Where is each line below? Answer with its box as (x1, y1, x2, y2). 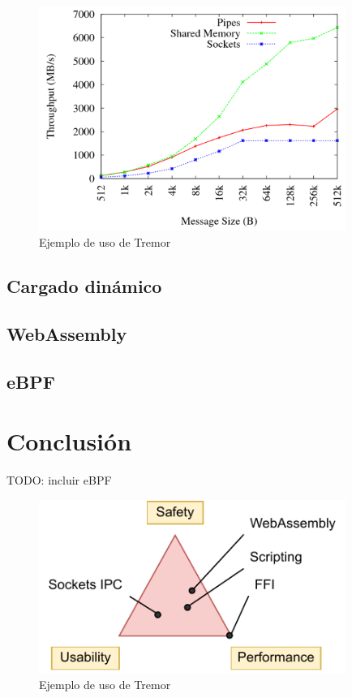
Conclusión (6, 424, 132, 458)
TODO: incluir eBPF (6, 472, 112, 489)
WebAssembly (6, 321, 127, 346)
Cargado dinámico (6, 274, 162, 299)
